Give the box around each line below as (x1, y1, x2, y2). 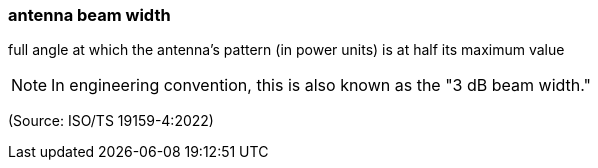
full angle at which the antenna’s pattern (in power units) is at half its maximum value (8, 41, 565, 59)
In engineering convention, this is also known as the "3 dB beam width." (51, 75, 591, 96)
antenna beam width (8, 5, 171, 25)
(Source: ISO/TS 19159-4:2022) (8, 112, 214, 130)
